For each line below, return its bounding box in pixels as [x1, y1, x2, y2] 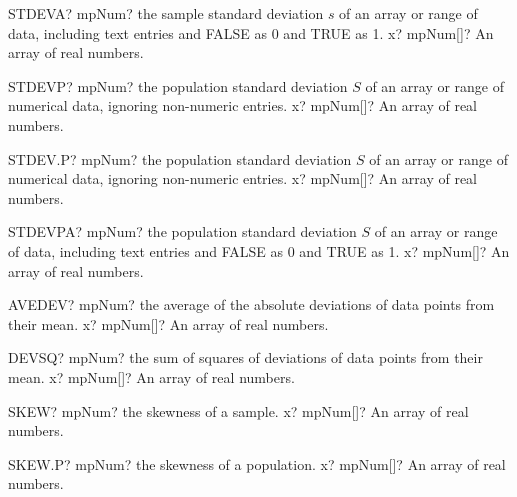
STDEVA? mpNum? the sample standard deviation [8, 3, 324, 23]
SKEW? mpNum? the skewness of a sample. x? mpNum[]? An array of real [8, 400, 469, 421]
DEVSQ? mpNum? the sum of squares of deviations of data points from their [8, 347, 483, 368]
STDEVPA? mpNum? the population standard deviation [8, 221, 357, 242]
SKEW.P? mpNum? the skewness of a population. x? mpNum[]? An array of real [8, 453, 506, 474]
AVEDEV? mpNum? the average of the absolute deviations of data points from [8, 294, 495, 315]
